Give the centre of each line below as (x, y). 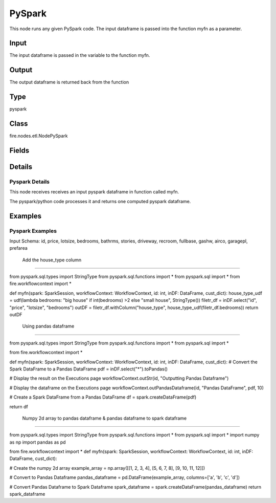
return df (19, 406)
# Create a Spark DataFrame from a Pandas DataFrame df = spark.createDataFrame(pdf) (103, 397)
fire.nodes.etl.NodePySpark (39, 136)
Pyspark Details (30, 182)
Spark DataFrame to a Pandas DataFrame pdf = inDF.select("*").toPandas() (89, 369)
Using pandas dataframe (48, 326)
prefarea (18, 248)
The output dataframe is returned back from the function (69, 82)
